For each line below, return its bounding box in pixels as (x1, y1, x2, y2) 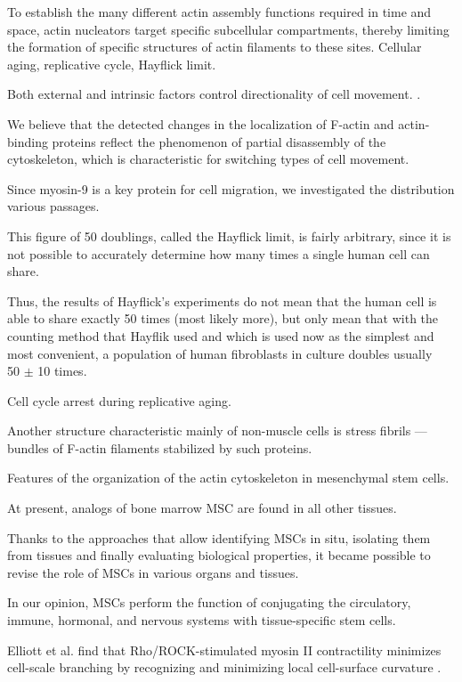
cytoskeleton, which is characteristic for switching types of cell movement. (7, 150, 409, 168)
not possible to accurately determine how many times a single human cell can (7, 244, 430, 263)
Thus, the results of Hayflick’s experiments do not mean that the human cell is (7, 291, 437, 310)
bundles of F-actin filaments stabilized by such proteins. (7, 438, 312, 457)
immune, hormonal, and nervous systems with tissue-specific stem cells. (7, 611, 396, 629)
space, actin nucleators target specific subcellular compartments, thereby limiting (7, 20, 450, 38)
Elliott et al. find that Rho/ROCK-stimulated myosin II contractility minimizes (7, 640, 442, 659)
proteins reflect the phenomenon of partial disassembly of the (52, 132, 386, 150)
